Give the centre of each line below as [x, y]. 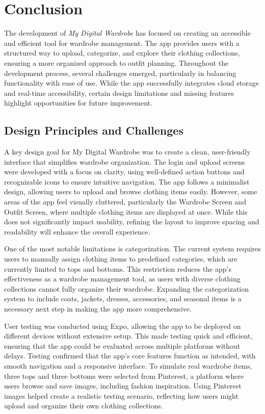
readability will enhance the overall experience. [77, 231]
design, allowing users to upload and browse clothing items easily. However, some [131, 191]
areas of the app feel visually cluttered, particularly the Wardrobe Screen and [125, 202]
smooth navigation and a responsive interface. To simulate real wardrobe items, [128, 365]
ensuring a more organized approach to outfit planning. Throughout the [116, 62]
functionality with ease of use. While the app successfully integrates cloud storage [131, 83]
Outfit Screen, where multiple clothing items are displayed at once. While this [126, 211]
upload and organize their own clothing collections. [84, 406]
